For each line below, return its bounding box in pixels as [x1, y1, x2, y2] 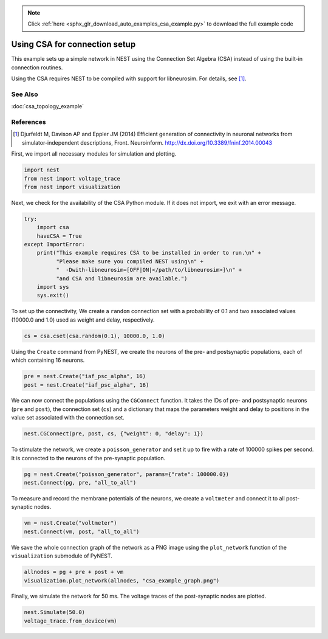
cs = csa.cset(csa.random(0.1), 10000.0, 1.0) [24, 332, 165, 339]
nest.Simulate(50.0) [24, 609, 85, 616]
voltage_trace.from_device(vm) [24, 617, 118, 624]
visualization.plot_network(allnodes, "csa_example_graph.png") [24, 577, 220, 584]
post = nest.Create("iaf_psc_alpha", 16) [24, 381, 149, 389]
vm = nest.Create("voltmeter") [24, 520, 118, 527]
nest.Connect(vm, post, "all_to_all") [24, 528, 140, 535]
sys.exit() [36, 292, 69, 299]
